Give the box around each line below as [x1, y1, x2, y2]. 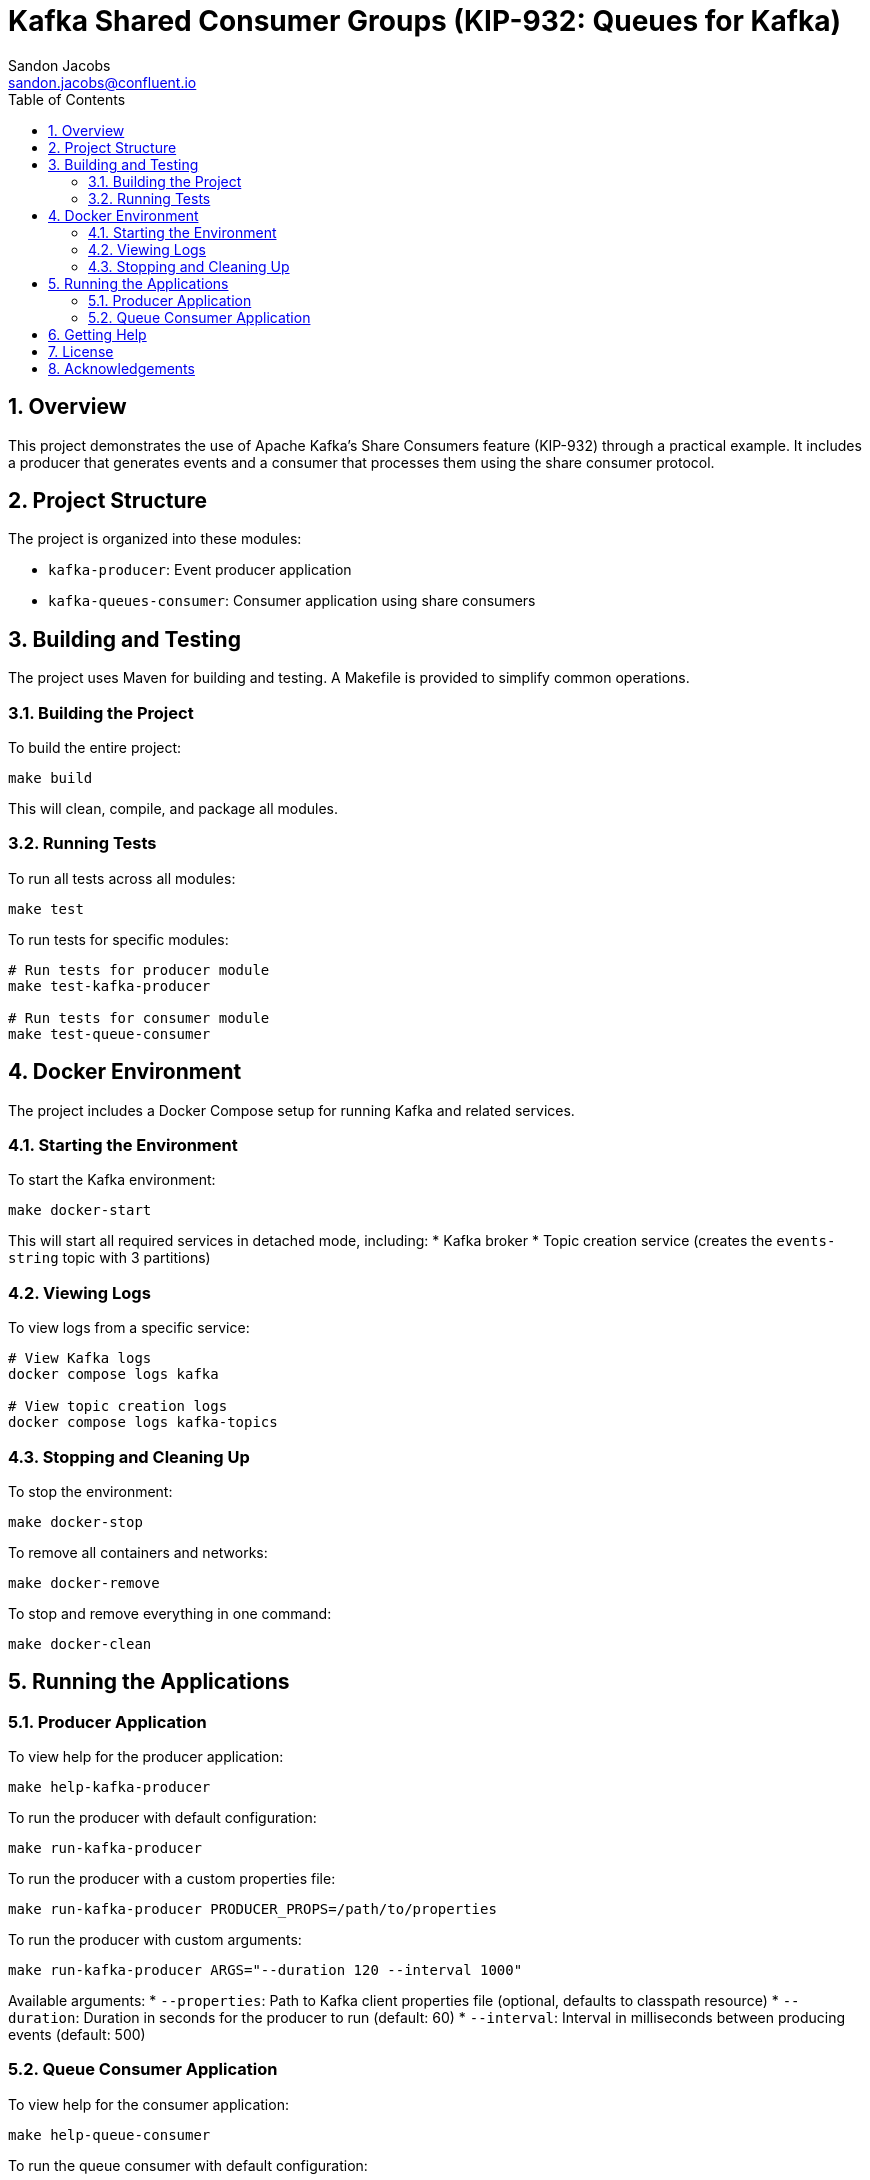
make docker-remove [8, 1574, 160, 1591]
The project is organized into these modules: [8, 530, 302, 548]
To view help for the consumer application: [8, 2095, 289, 2113]
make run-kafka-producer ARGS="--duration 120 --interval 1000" [8, 1962, 523, 1979]
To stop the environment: [8, 1482, 173, 1500]
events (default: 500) [8, 2026, 146, 2044]
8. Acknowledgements [48, 359, 195, 377]
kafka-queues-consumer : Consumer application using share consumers [48, 592, 536, 610]
